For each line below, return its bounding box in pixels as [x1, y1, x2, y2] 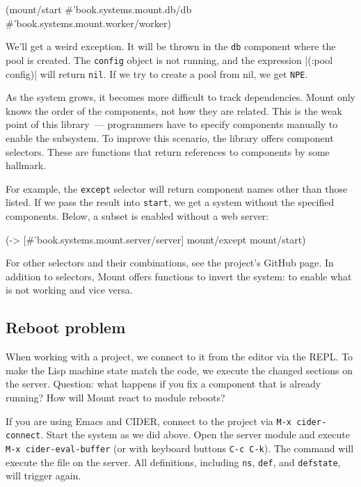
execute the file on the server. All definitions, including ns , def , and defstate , [6, 454, 341, 469]
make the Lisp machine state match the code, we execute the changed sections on [6, 362, 353, 377]
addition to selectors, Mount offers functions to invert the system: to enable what [6, 269, 352, 283]
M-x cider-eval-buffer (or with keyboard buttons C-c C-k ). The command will [6, 440, 354, 455]
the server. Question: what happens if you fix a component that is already [6, 376, 321, 391]
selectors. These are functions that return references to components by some [6, 144, 330, 159]
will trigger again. [6, 468, 81, 483]
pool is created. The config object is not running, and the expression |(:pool [6, 52, 333, 67]
